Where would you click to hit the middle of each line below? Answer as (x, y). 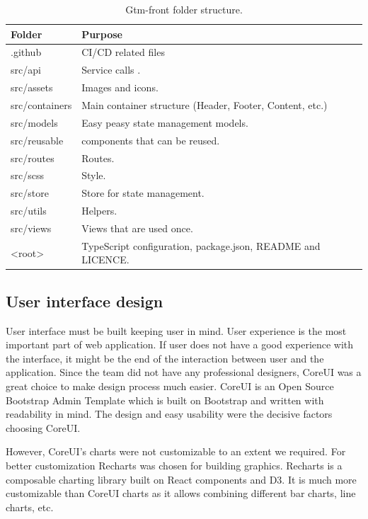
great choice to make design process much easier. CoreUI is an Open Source (170, 386)
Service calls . (111, 70)
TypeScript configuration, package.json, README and (201, 245)
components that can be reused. (151, 140)
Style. (94, 175)
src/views (31, 228)
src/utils (29, 211)
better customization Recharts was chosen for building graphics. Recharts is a (174, 465)
